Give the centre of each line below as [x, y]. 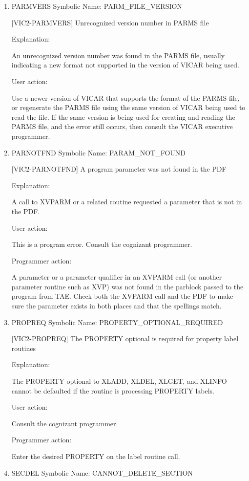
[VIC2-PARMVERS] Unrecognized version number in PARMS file [110, 22]
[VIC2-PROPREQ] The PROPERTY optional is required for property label [125, 339]
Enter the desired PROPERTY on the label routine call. [96, 456]
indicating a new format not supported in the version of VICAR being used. [125, 65]
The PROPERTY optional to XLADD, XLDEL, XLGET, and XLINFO [119, 381]
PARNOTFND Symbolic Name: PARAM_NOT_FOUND [99, 152]
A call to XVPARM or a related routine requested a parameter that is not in [127, 202]
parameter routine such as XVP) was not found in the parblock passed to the [127, 286]
